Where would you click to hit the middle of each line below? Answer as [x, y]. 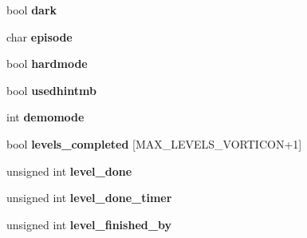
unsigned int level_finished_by [89, 224]
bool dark [32, 10]
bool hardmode [47, 63]
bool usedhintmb [51, 90]
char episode [39, 36]
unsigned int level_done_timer [89, 198]
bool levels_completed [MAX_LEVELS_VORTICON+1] [154, 143]
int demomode [45, 117]
